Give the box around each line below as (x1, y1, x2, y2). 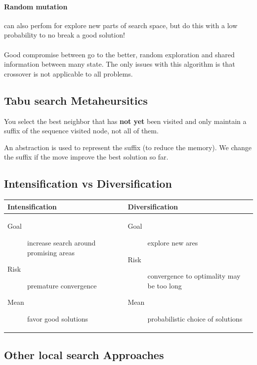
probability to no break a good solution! (4, 30, 125, 40)
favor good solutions (27, 314, 88, 324)
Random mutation (4, 1, 68, 11)
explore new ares (147, 238, 198, 248)
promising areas (27, 247, 75, 257)
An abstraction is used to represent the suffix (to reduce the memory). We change (4, 142, 252, 152)
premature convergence (27, 280, 97, 290)
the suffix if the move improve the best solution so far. (4, 152, 169, 162)
